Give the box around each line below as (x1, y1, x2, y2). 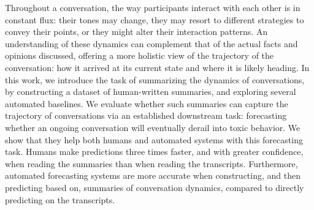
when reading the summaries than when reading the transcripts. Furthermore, (5, 157, 298, 170)
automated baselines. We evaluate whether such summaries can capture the (5, 97, 288, 110)
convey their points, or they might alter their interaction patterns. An (5, 25, 268, 38)
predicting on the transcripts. (5, 193, 115, 206)
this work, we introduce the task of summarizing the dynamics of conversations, (5, 73, 305, 86)
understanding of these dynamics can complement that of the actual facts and (5, 37, 298, 50)
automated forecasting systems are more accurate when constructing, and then (5, 169, 301, 182)
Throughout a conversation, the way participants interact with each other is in (5, 1, 301, 13)
